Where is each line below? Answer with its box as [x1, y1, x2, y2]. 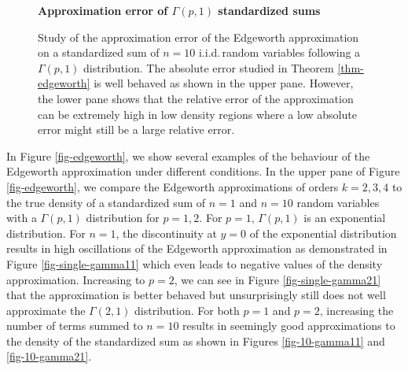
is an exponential [303, 209, 386, 226]
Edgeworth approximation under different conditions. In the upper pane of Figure [6, 163, 400, 179]
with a [6, 209, 37, 226]
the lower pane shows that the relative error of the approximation [38, 90, 354, 106]
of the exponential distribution [249, 224, 397, 241]
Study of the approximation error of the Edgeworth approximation [38, 28, 359, 45]
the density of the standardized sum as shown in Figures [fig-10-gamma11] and [6, 332, 385, 349]
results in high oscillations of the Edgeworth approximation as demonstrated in [6, 240, 388, 257]
